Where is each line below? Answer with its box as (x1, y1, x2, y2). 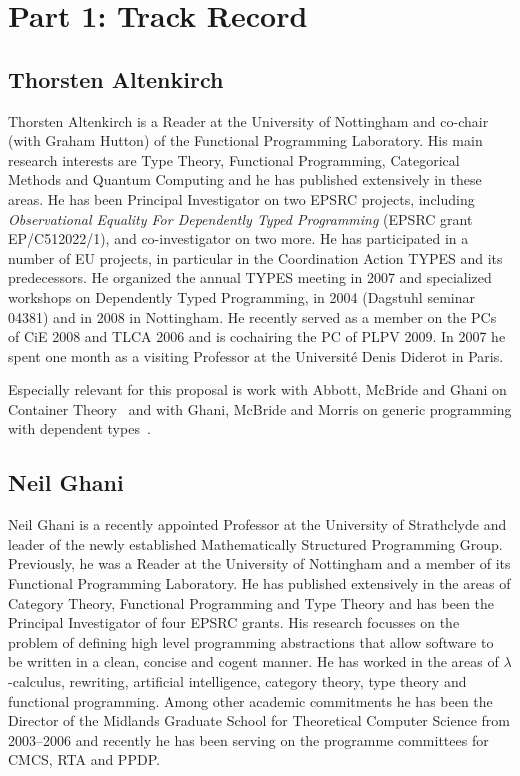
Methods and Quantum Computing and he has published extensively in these (8, 169, 482, 190)
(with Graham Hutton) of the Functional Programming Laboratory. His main (8, 130, 483, 151)
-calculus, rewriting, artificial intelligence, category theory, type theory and (8, 671, 467, 692)
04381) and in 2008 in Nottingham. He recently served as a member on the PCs (8, 306, 497, 327)
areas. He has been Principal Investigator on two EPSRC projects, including (8, 188, 475, 209)
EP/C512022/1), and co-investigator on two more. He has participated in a (8, 228, 469, 249)
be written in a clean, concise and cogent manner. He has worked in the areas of (8, 651, 499, 672)
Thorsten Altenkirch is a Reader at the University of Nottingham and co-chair (8, 110, 489, 131)
